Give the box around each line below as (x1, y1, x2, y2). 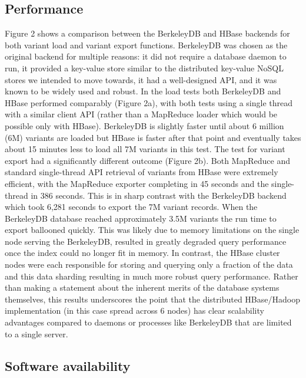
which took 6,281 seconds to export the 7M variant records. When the (5, 200, 258, 213)
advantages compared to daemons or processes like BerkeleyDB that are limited (5, 316, 292, 328)
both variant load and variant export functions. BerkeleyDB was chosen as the (5, 38, 288, 51)
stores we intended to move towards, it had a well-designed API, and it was (5, 73, 277, 86)
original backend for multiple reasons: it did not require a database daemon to (5, 50, 287, 63)
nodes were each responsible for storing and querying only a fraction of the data (5, 258, 293, 271)
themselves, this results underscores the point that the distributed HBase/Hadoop (5, 292, 300, 305)
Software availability (5, 356, 131, 374)
